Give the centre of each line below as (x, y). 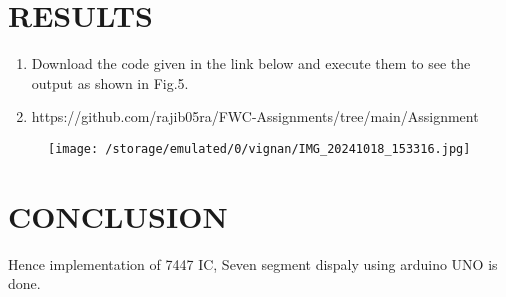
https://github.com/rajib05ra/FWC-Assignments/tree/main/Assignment (255, 116)
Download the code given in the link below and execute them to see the (251, 63)
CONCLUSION (118, 215)
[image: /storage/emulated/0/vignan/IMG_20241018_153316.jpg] (259, 148)
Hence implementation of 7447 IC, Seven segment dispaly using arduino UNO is (253, 263)
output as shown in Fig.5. (110, 82)
